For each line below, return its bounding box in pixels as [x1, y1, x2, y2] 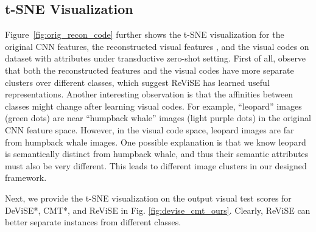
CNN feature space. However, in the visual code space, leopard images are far [5, 123, 294, 136]
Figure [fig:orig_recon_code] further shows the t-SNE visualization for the [5, 28, 284, 41]
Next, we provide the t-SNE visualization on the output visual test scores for [5, 191, 292, 204]
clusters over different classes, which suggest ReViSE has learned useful [5, 76, 270, 88]
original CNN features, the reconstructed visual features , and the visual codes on [5, 40, 309, 52]
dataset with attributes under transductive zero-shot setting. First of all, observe [5, 52, 306, 65]
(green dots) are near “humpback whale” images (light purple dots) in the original [5, 111, 311, 124]
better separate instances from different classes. [5, 216, 181, 228]
